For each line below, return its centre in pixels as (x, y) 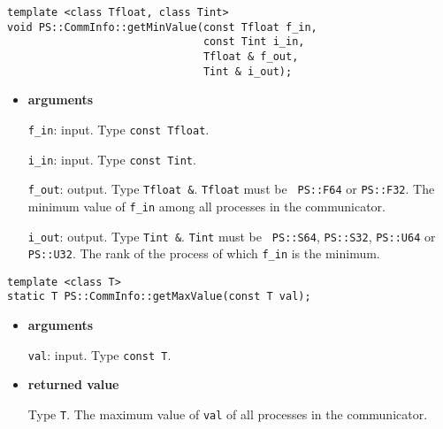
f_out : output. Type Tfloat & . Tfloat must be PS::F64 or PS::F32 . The (231, 189)
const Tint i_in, (254, 42)
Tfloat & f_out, (251, 56)
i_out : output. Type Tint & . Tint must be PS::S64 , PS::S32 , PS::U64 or (232, 236)
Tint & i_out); (248, 71)
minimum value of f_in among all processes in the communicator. (206, 206)
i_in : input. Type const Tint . (112, 159)
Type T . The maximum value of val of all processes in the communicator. (228, 414)
